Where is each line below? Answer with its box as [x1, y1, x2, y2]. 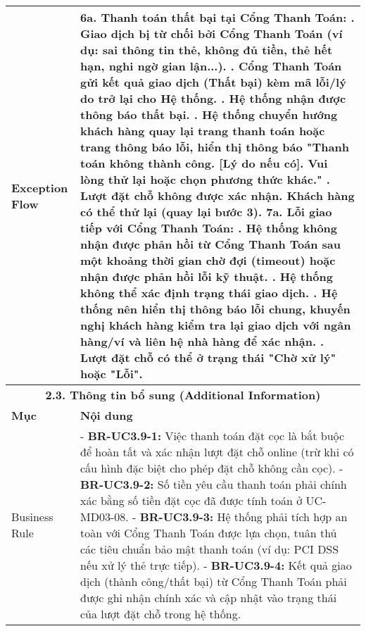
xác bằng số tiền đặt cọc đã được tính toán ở [80, 492, 303, 508]
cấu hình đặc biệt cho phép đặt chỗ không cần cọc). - [80, 460, 343, 476]
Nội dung [80, 407, 133, 423]
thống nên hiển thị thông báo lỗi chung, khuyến [80, 301, 351, 317]
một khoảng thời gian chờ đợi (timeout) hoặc [80, 252, 336, 268]
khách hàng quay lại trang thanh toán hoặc [80, 123, 325, 139]
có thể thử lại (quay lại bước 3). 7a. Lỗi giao [80, 204, 332, 220]
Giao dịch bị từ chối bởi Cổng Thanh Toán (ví [80, 25, 343, 42]
